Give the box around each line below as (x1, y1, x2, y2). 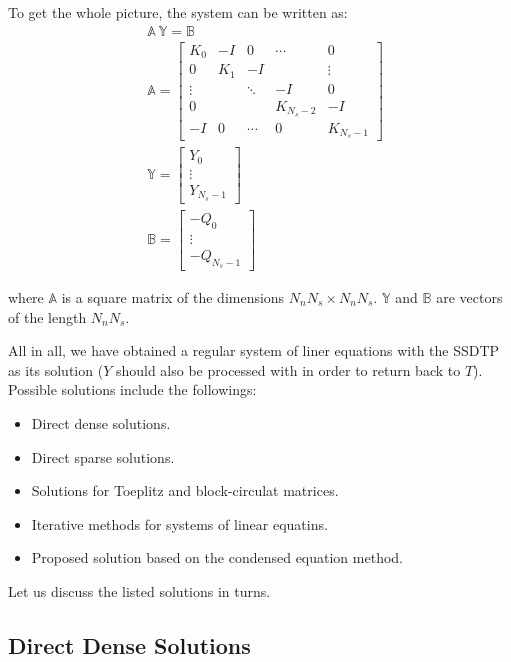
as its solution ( (8, 359, 104, 380)
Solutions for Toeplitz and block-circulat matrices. (31, 480, 339, 501)
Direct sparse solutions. (31, 446, 175, 467)
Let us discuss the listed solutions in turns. (8, 580, 271, 601)
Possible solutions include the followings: (8, 379, 257, 400)
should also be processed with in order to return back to (115, 359, 461, 380)
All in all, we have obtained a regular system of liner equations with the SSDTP (8, 340, 500, 361)
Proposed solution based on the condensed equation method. (31, 547, 403, 568)
